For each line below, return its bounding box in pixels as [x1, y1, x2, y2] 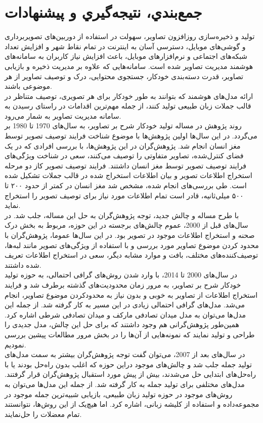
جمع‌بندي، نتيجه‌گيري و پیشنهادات [5, 2, 202, 22]
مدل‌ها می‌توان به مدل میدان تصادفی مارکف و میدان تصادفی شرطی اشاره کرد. [5, 309, 246, 320]
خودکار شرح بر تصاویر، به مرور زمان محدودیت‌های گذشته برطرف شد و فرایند [5, 279, 241, 290]
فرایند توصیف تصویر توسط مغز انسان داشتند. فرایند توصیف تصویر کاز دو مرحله [5, 160, 246, 170]
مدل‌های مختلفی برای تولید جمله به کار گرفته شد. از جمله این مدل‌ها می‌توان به [5, 378, 245, 389]
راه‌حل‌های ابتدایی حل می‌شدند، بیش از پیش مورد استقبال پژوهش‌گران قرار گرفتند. [5, 369, 256, 379]
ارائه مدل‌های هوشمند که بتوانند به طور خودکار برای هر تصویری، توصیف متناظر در [5, 90, 253, 101]
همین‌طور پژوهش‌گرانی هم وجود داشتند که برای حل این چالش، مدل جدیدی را [5, 319, 239, 330]
